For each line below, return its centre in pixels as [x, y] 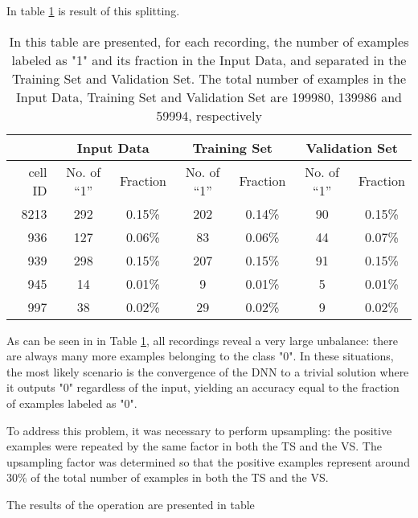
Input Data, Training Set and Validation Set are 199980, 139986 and [209, 97]
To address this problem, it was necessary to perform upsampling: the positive [199, 430]
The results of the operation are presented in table [131, 504]
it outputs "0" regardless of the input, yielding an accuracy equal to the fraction [203, 387]
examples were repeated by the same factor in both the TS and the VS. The [194, 446]
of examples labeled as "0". [72, 403]
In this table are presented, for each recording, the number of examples [209, 41]
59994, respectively [209, 115]
